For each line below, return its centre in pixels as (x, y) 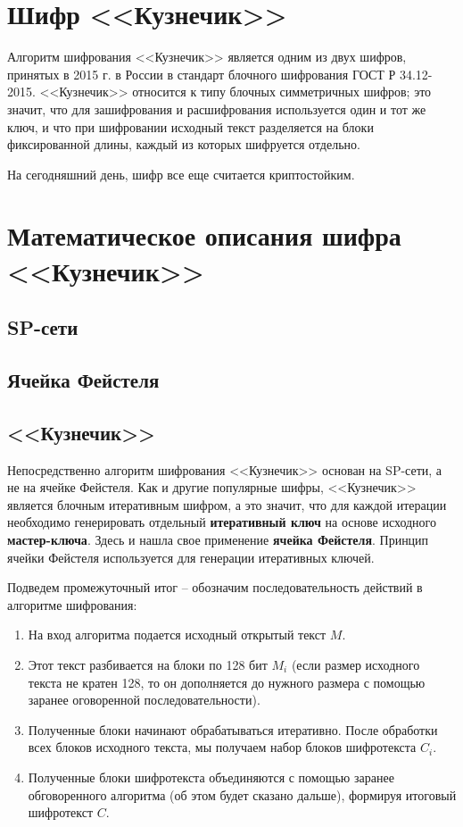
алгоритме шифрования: (72, 604)
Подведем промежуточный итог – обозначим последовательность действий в (215, 587)
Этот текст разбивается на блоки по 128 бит (148, 664)
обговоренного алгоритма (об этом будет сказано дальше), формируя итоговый (242, 794)
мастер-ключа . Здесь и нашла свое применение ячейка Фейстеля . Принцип (218, 539)
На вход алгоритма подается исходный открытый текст (177, 635)
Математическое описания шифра (204, 235)
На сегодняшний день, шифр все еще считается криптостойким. (181, 174)
